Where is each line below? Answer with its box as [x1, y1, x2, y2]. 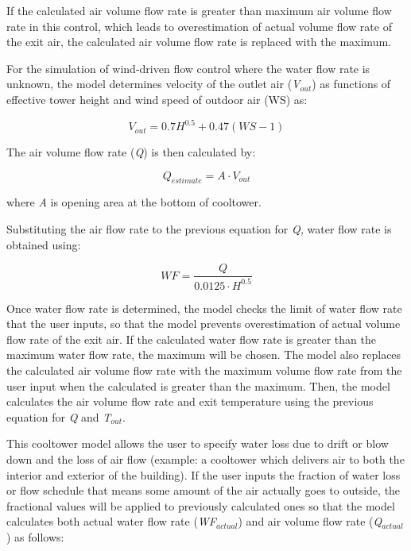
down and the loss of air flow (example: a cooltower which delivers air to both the [6, 450, 405, 467]
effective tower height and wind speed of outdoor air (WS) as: [6, 91, 308, 107]
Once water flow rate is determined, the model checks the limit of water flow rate [6, 299, 402, 316]
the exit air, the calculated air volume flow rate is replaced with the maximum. [6, 33, 391, 50]
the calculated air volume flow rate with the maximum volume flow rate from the [6, 362, 402, 379]
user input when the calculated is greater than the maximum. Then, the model [6, 377, 390, 394]
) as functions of [312, 75, 391, 92]
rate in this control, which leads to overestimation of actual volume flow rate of [6, 17, 392, 34]
